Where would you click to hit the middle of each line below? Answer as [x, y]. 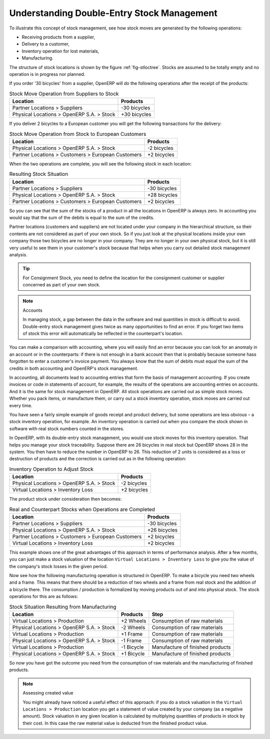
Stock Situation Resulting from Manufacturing [63, 607]
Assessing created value [48, 693]
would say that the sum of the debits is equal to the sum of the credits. [82, 217]
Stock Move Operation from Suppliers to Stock [64, 93]
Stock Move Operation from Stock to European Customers [78, 134]
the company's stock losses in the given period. [58, 566]
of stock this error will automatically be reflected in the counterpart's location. [103, 334]
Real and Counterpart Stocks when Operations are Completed [82, 509]
